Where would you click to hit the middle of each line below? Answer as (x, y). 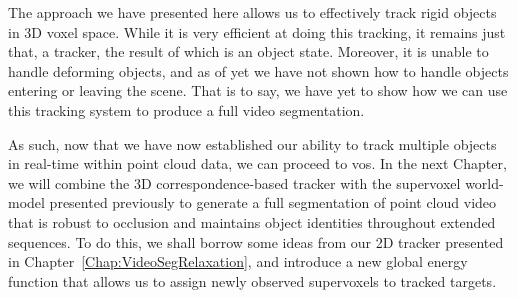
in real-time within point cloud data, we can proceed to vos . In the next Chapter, (257, 163)
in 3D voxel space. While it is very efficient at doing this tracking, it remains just (257, 31)
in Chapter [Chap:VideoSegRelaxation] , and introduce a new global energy (238, 261)
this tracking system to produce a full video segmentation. (186, 109)
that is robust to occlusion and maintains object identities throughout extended (252, 221)
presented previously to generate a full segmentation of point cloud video (273, 202)
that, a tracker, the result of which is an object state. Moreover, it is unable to (248, 51)
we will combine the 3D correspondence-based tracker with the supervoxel (234, 182)
